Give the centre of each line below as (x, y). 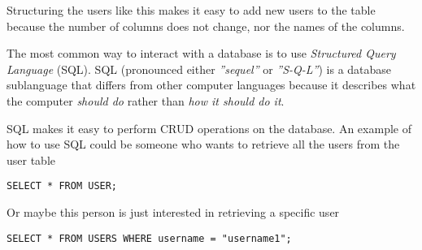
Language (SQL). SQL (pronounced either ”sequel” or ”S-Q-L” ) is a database (199, 69)
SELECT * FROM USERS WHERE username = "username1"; (149, 238)
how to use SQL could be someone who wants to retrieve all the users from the (203, 144)
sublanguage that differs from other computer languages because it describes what (211, 85)
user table (31, 159)
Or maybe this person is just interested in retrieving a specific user (173, 212)
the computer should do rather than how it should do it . (146, 100)
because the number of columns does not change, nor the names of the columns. (206, 26)
